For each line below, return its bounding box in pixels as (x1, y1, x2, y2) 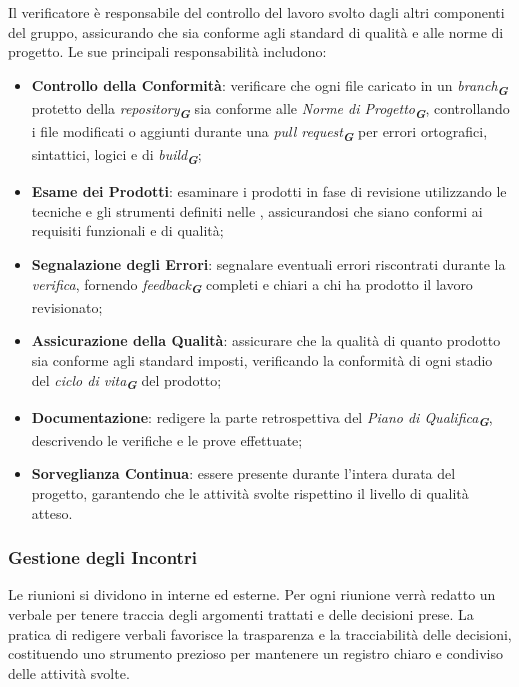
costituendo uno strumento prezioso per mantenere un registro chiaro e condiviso (8, 643, 503, 664)
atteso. (31, 502, 73, 523)
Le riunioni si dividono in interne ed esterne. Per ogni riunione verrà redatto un (8, 584, 496, 605)
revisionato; (31, 296, 103, 317)
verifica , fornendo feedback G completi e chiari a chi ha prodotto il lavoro (31, 273, 473, 298)
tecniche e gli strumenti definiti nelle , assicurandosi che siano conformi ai (31, 200, 483, 221)
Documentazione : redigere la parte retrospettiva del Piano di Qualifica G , (31, 406, 493, 431)
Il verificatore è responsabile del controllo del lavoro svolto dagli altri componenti (8, 2, 505, 22)
